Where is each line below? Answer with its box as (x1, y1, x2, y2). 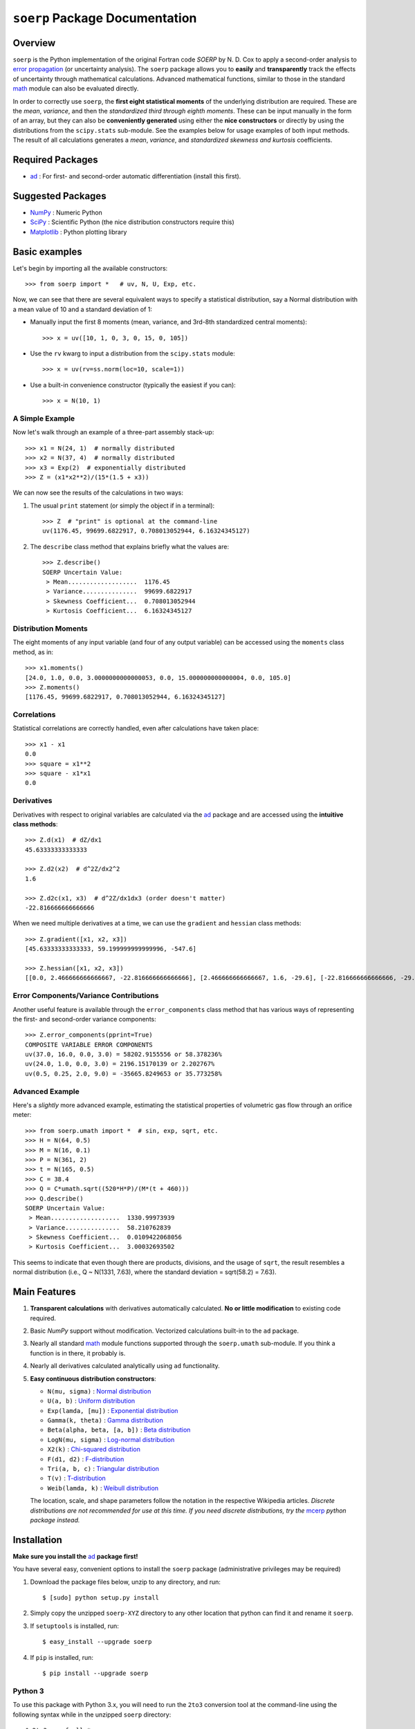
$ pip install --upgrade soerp (42, 1670, 149, 1677)
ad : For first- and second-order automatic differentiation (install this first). (30, 172, 241, 181)
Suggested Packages (12, 190, 107, 202)
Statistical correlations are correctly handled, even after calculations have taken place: (12, 724, 259, 732)
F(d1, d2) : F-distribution (47, 1454, 124, 1463)
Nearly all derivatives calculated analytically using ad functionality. (30, 1362, 221, 1370)
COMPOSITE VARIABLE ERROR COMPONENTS (25, 1041, 154, 1048)
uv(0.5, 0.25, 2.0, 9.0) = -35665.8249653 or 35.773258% (25, 1069, 223, 1078)
